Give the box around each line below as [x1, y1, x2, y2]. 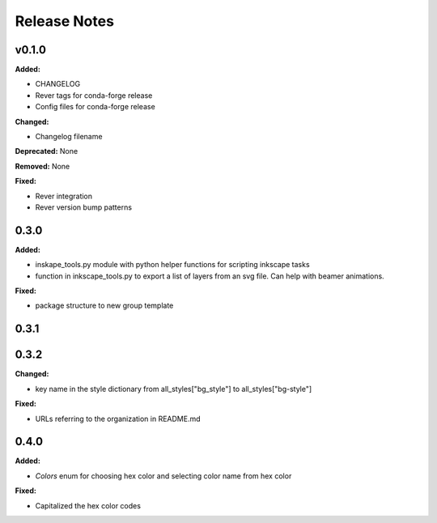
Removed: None [15, 161, 70, 171]
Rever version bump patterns [35, 202, 133, 212]
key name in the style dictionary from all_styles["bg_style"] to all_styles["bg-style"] [35, 384, 312, 393]
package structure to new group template [35, 300, 174, 311]
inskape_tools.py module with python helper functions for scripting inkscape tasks [35, 260, 311, 270]
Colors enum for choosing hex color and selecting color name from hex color [35, 470, 292, 481]
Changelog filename [35, 132, 103, 142]
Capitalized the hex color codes [35, 500, 142, 510]
